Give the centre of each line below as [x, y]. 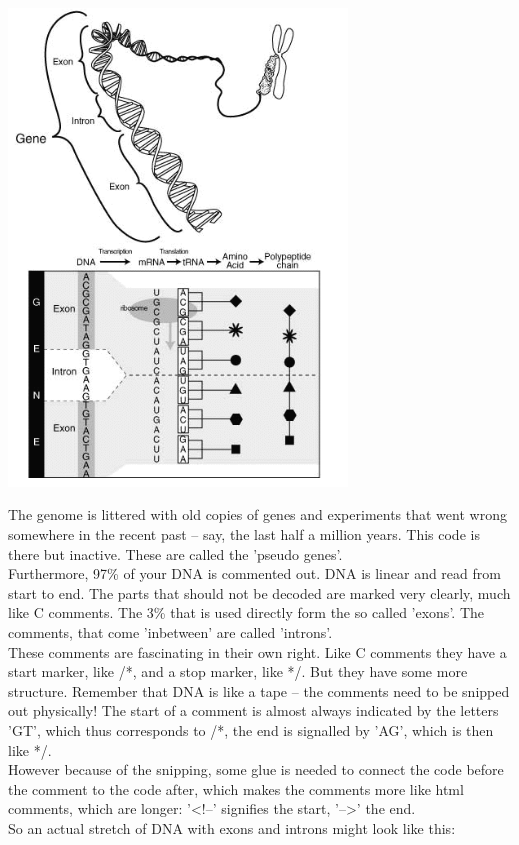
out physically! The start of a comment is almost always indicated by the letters [253, 710]
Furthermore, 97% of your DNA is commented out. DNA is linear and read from [254, 573]
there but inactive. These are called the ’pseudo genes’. [175, 553]
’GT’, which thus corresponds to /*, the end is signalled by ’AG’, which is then [251, 729]
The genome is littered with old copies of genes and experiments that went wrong [257, 514]
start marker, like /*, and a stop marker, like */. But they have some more [238, 671]
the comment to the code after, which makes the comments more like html [236, 788]
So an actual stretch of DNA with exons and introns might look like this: [232, 827]
